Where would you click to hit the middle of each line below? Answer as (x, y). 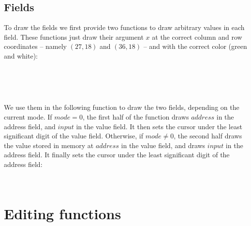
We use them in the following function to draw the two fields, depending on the (122, 107)
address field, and (30, 126)
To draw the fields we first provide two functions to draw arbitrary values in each (124, 27)
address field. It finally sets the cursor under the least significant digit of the (117, 155)
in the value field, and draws (163, 145)
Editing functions (63, 214)
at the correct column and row (197, 37)
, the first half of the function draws (136, 116)
